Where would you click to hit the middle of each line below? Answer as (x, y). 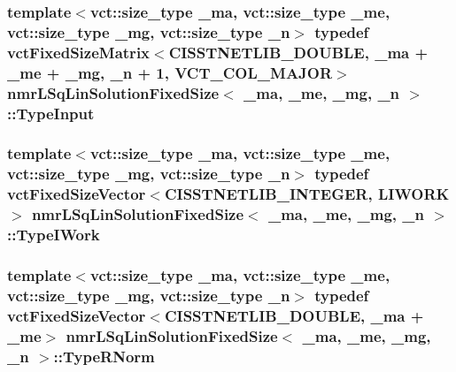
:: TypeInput (51, 113)
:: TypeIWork (54, 235)
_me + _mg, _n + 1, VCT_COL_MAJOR (170, 72)
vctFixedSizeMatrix (79, 52)
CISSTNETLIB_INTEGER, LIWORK (307, 194)
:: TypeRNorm (104, 356)
